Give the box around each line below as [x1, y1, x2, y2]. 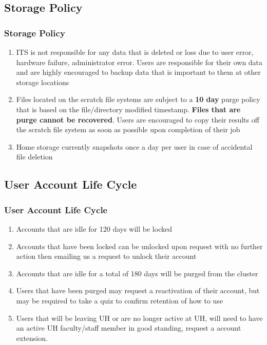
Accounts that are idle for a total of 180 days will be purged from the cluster [16, 268, 258, 278]
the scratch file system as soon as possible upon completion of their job [16, 124, 240, 135]
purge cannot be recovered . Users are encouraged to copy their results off [16, 114, 259, 125]
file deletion [16, 151, 53, 162]
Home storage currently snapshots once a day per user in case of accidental [16, 141, 253, 152]
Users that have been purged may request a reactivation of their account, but [16, 285, 260, 296]
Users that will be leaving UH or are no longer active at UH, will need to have [16, 312, 263, 323]
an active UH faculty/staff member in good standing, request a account [16, 322, 241, 333]
